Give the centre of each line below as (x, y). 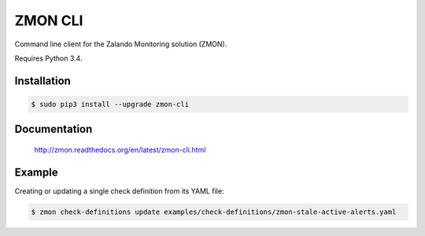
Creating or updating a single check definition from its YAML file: (119, 191)
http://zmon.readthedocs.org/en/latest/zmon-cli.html (120, 149)
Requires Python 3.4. (48, 58)
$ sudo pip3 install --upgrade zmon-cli (110, 104)
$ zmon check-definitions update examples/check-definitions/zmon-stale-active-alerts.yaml (214, 212)
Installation (42, 81)
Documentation (54, 129)
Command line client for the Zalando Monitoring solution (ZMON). (121, 44)
